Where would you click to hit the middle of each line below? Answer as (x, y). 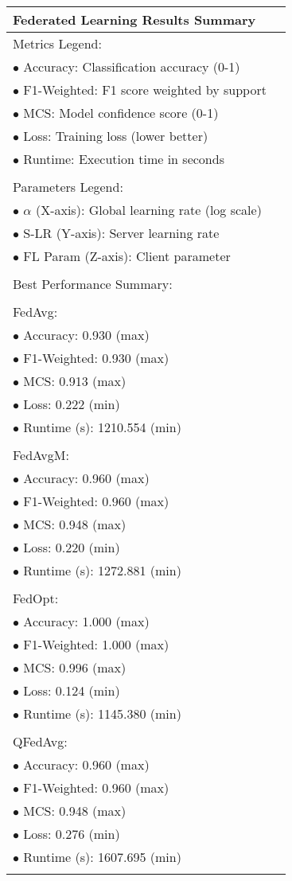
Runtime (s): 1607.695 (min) (102, 857)
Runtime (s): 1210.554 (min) (102, 427)
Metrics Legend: (57, 43)
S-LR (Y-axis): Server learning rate (121, 233)
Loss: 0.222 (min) (72, 404)
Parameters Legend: (68, 187)
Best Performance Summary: (93, 284)
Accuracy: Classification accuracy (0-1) (132, 66)
